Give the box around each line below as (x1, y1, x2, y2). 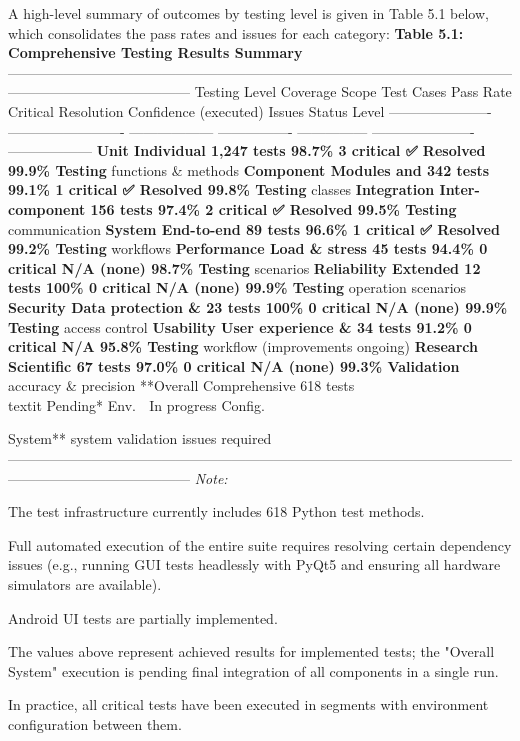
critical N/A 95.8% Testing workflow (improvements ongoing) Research (8, 336, 478, 357)
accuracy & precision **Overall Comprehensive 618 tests (8, 375, 355, 396)
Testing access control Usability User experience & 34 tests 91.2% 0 (8, 316, 472, 337)
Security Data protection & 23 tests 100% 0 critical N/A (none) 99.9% (8, 296, 508, 317)
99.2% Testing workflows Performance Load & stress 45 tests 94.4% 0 (8, 238, 488, 259)
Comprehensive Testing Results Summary (8, 42, 303, 63)
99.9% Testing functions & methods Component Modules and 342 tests (8, 159, 490, 180)
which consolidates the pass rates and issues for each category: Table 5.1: (8, 22, 464, 43)
